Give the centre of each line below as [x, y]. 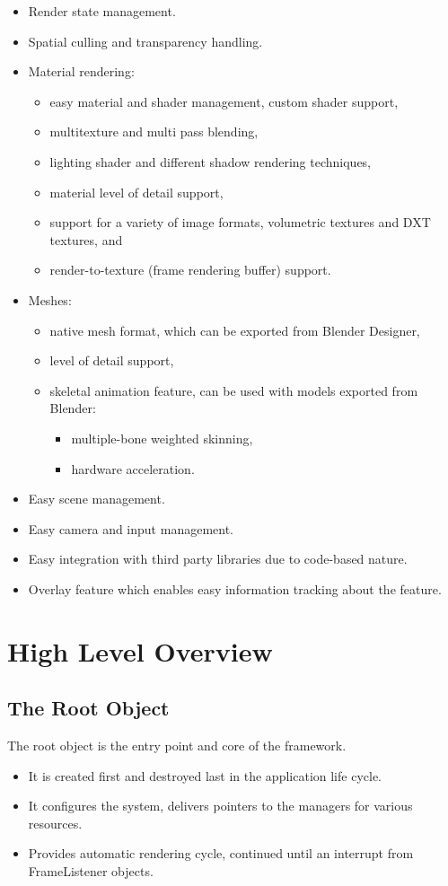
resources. [55, 823]
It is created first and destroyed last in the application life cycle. [205, 775]
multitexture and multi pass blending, [154, 132]
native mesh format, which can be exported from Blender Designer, [235, 330]
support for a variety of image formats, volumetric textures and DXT [240, 222]
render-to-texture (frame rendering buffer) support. [190, 270]
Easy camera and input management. [131, 528]
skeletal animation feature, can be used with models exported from [234, 390]
